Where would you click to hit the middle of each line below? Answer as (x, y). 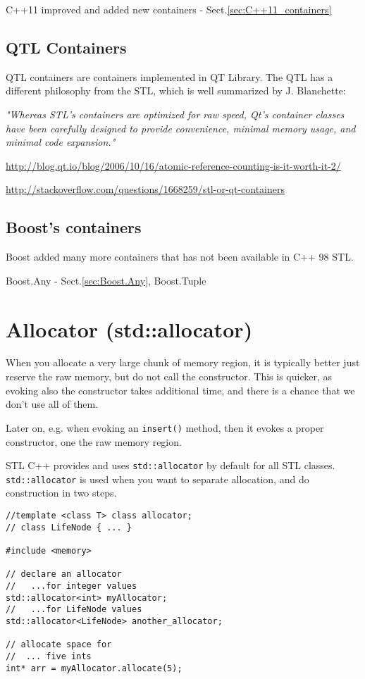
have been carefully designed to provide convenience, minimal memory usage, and (181, 128)
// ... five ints (49, 656)
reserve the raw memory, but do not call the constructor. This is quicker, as (169, 376)
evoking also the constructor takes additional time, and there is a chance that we (180, 390)
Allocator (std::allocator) (129, 329)
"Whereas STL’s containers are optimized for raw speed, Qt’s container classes (175, 114)
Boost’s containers (74, 227)
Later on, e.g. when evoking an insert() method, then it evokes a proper (165, 427)
